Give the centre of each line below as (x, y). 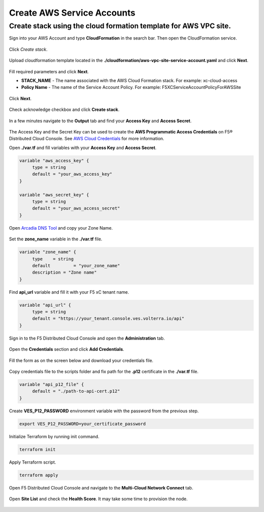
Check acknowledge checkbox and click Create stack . (64, 109)
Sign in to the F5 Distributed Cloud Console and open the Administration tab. (87, 338)
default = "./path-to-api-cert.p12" (76, 391)
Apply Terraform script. (33, 462)
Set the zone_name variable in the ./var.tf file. (56, 239)
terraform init (37, 449)
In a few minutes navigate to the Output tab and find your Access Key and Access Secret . (100, 121)
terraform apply (39, 475)
